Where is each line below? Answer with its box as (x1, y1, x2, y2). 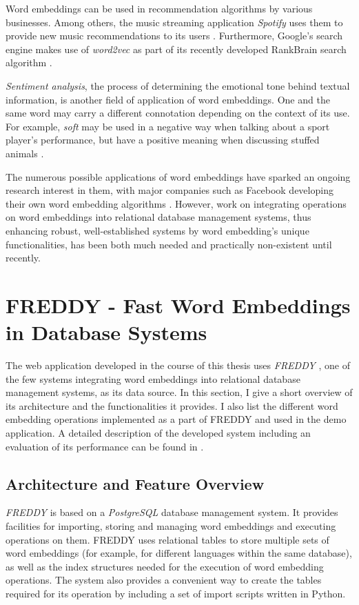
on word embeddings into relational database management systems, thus (6, 210, 311, 224)
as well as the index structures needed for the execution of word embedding (6, 559, 324, 573)
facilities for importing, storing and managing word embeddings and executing (6, 518, 336, 533)
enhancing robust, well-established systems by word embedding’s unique (6, 223, 309, 237)
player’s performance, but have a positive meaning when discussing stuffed (6, 132, 320, 147)
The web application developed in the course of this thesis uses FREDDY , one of (6, 358, 350, 372)
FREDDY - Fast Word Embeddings (6, 290, 351, 319)
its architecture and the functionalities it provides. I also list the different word (6, 398, 338, 413)
